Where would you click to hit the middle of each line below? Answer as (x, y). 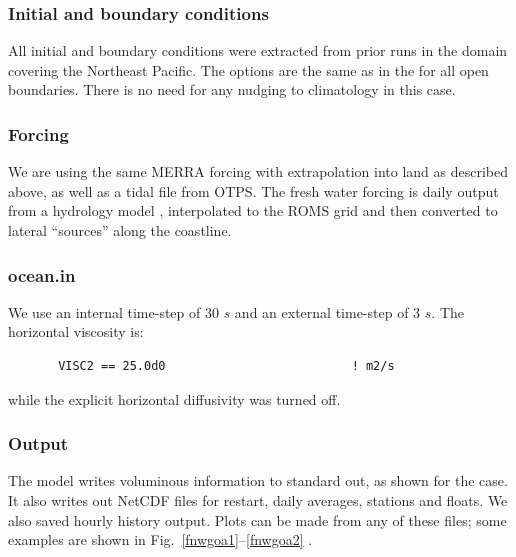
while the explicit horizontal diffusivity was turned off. (174, 398)
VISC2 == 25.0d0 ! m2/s (226, 366)
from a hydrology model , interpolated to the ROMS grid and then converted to (253, 210)
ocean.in (42, 274)
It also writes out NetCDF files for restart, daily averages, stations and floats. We (258, 500)
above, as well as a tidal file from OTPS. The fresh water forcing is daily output (253, 190)
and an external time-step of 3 (327, 311)
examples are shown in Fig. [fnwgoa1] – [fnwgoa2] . (160, 539)
